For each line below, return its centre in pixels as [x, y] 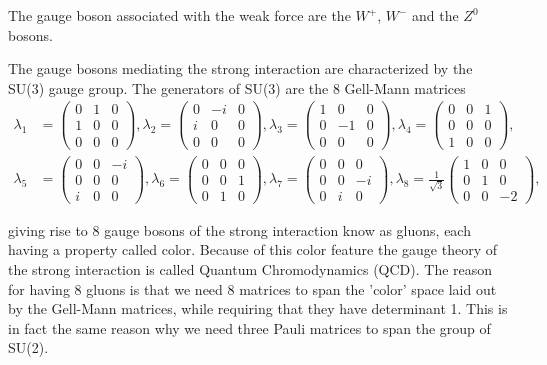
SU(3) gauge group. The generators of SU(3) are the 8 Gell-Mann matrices [237, 87]
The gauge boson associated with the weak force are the [179, 15]
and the [435, 15]
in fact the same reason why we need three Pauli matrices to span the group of [249, 327]
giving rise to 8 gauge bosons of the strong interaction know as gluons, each [239, 229]
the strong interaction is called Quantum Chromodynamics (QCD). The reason [250, 268]
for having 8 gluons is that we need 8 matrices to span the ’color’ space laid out [252, 288]
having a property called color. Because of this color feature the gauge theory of [253, 249]
